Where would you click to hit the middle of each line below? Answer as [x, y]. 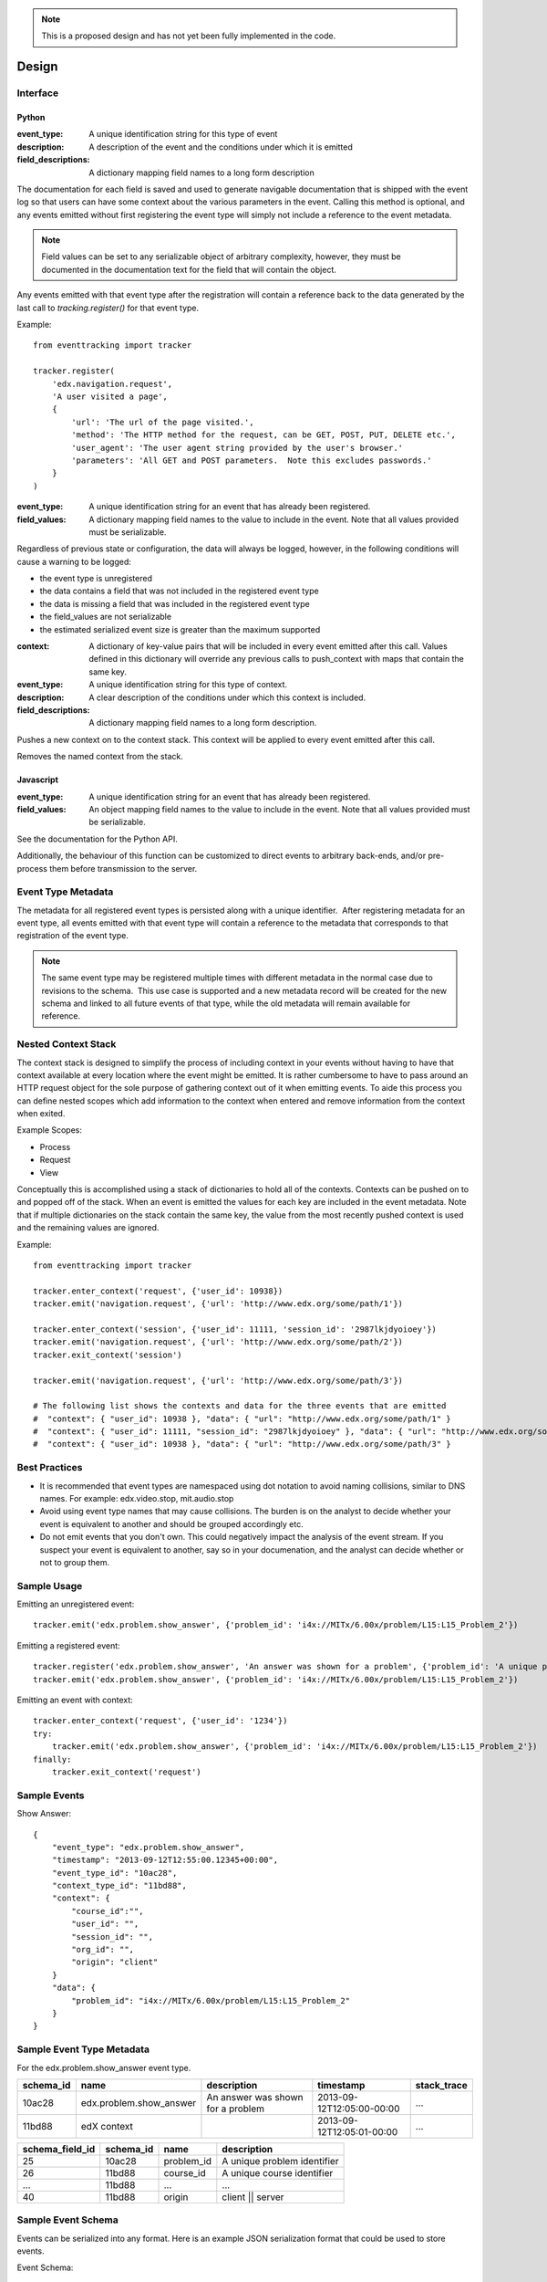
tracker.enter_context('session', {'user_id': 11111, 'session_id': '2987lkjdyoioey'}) [235, 1329]
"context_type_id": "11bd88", [119, 1886]
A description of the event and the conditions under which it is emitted [221, 147]
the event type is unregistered [96, 579]
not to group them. [75, 1562]
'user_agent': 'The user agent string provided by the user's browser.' [237, 448]
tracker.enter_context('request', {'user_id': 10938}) [158, 1291]
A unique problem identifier [280, 2161]
